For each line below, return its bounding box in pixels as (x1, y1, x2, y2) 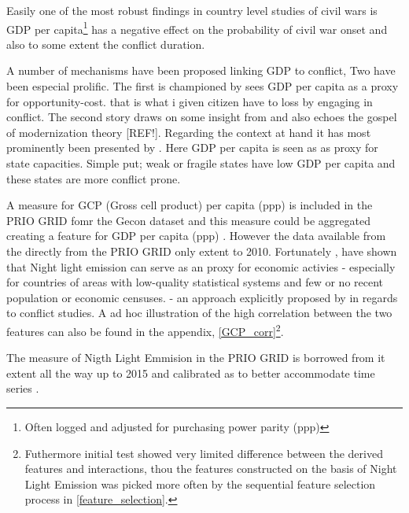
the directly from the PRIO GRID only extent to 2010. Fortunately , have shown (6, 242, 397, 259)
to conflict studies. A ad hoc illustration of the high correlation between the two (6, 304, 392, 321)
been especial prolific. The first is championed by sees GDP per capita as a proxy (6, 78, 399, 94)
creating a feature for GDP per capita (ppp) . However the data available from (6, 227, 386, 244)
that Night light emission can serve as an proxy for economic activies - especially (6, 258, 396, 275)
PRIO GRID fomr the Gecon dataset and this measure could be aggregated (6, 212, 370, 228)
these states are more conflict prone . (6, 170, 181, 186)
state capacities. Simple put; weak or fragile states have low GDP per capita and (6, 155, 396, 171)
